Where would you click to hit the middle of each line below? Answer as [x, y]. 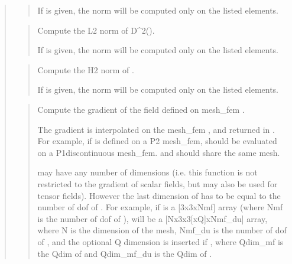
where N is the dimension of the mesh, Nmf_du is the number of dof [162, 230]
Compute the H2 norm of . [86, 69]
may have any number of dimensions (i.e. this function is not [147, 172]
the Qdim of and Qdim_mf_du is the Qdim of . [125, 253]
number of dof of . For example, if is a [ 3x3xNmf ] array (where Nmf [160, 207]
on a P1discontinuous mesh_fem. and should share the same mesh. [159, 152]
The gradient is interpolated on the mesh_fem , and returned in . [156, 129]
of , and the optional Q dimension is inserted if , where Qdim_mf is [160, 241]
